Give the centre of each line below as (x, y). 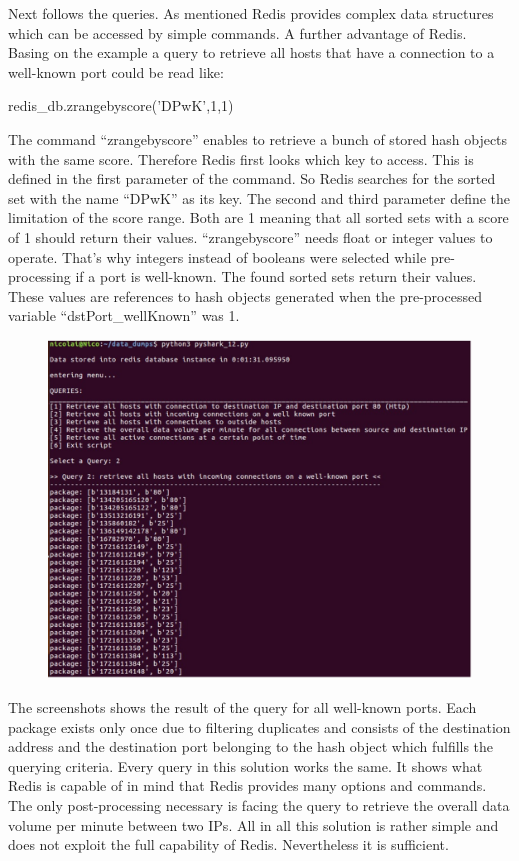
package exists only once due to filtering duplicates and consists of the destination (259, 726)
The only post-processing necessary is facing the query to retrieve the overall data (259, 805)
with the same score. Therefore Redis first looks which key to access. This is (241, 158)
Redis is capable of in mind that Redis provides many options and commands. (247, 785)
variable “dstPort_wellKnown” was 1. (124, 315)
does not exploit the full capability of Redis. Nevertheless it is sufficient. (228, 844)
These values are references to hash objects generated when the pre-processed (245, 295)
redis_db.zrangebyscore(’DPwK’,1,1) (121, 105)
